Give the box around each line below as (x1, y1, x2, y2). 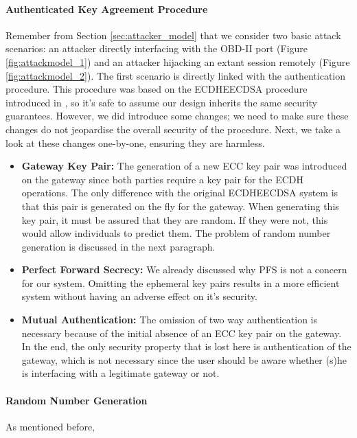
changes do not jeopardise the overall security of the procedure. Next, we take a (5, 122, 341, 136)
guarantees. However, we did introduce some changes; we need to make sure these (5, 108, 349, 123)
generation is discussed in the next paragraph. (21, 239, 216, 253)
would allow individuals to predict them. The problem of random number (21, 226, 331, 240)
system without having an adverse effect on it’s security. (21, 289, 257, 303)
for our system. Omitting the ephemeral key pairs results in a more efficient (21, 275, 340, 290)
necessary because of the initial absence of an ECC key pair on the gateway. (21, 325, 342, 340)
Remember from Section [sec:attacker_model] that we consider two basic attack (5, 27, 341, 42)
